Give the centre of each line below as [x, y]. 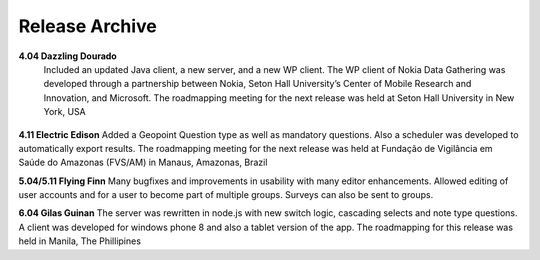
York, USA [65, 112]
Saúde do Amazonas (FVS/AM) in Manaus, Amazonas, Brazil [143, 162]
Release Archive [87, 26]
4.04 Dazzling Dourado [67, 56]
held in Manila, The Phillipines [80, 241]
